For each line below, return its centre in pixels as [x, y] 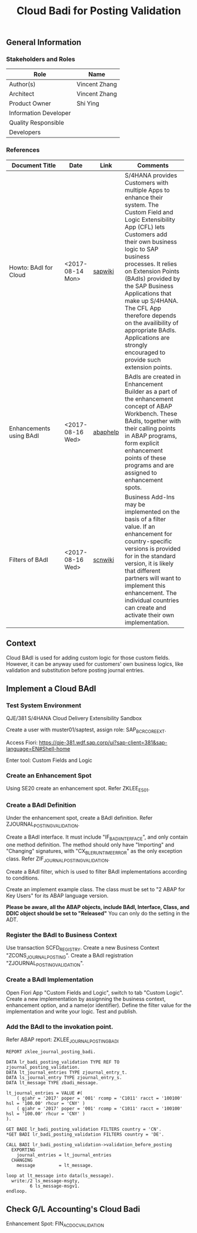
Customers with [146, 182]
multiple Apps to [147, 190]
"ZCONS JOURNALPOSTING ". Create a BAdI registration [70, 956]
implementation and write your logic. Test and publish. [72, 1011]
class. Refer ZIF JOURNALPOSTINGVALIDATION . [58, 859]
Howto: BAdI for [31, 267]
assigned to [141, 472]
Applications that [148, 293]
